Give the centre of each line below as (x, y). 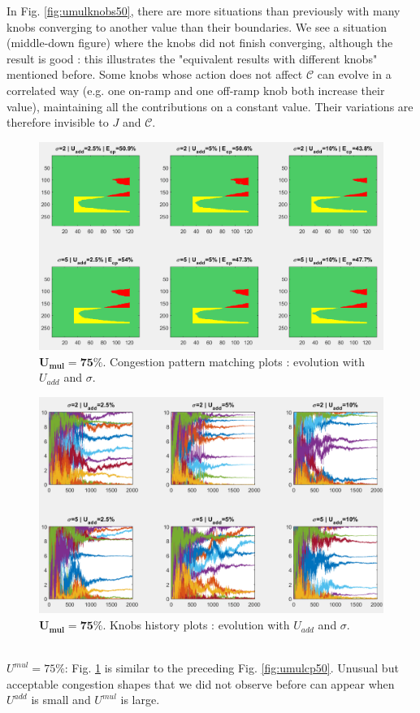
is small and (61, 700)
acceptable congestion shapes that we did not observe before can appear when (201, 683)
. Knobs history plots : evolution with (196, 625)
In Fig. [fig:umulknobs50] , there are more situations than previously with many (204, 11)
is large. (140, 700)
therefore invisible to (58, 122)
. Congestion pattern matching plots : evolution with (234, 361)
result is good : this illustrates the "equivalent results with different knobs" (192, 58)
